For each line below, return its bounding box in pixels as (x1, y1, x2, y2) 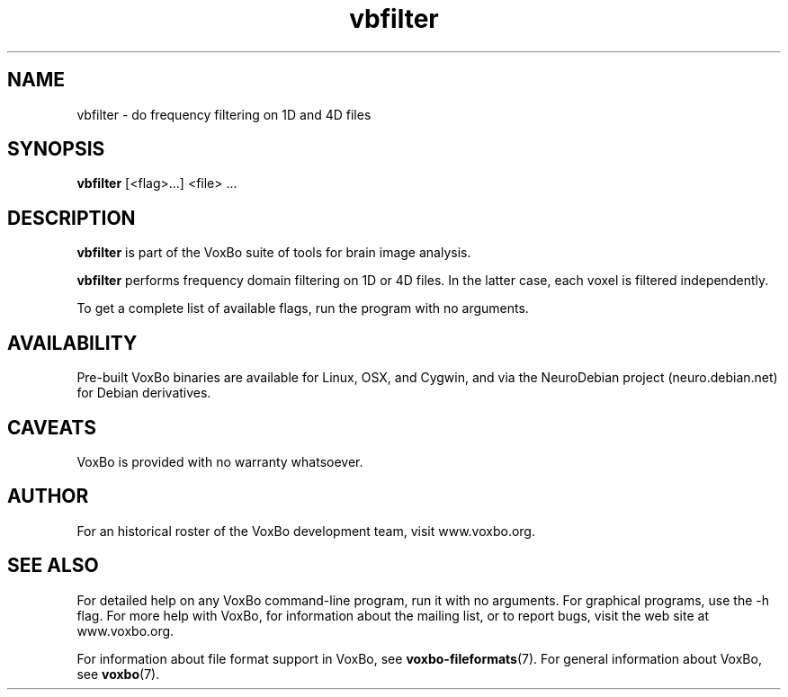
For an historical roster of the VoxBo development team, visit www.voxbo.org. (76, 523, 535, 539)
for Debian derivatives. (76, 385, 211, 401)
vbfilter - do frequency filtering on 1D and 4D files (76, 106, 372, 122)
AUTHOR (7, 485, 89, 508)
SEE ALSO (7, 554, 99, 577)
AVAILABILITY (7, 331, 138, 354)
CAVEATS (7, 416, 96, 439)
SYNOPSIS (7, 138, 105, 161)
